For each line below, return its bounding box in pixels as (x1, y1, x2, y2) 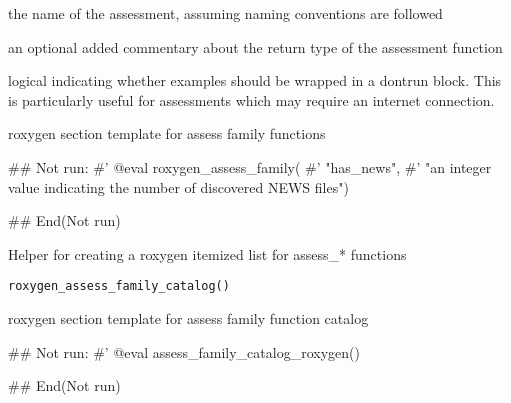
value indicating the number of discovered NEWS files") (8, 176, 349, 197)
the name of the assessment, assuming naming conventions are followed (8, 3, 443, 23)
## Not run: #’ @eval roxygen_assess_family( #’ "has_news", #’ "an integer (8, 156, 492, 177)
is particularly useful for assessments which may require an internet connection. (8, 89, 495, 110)
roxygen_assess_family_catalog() (8, 279, 230, 294)
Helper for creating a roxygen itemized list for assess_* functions (8, 243, 407, 264)
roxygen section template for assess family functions (8, 123, 326, 144)
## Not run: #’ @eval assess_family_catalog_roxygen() (8, 341, 360, 362)
